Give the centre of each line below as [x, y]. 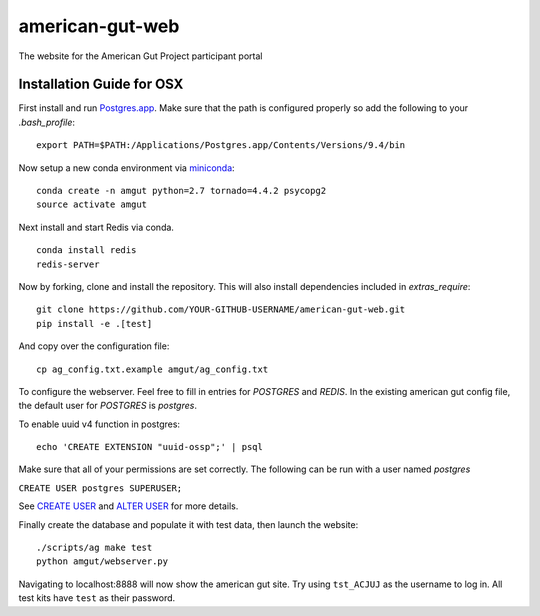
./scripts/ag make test [94, 548]
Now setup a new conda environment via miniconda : [126, 167]
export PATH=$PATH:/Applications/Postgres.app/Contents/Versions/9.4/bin [221, 145]
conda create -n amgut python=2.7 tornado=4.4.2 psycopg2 [181, 191]
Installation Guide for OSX [101, 84]
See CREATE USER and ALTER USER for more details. [128, 506]
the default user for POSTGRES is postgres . [107, 406]
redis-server [68, 264]
